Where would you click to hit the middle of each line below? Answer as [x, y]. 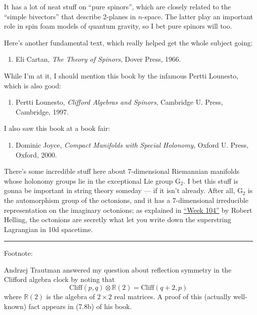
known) [15, 306]
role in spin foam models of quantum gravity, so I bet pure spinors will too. [118, 26]
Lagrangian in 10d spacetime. [48, 229]
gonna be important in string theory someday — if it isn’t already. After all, [120, 190]
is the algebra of [71, 296]
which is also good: [33, 85]
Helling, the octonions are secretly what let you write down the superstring [118, 219]
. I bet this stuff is [211, 180]
